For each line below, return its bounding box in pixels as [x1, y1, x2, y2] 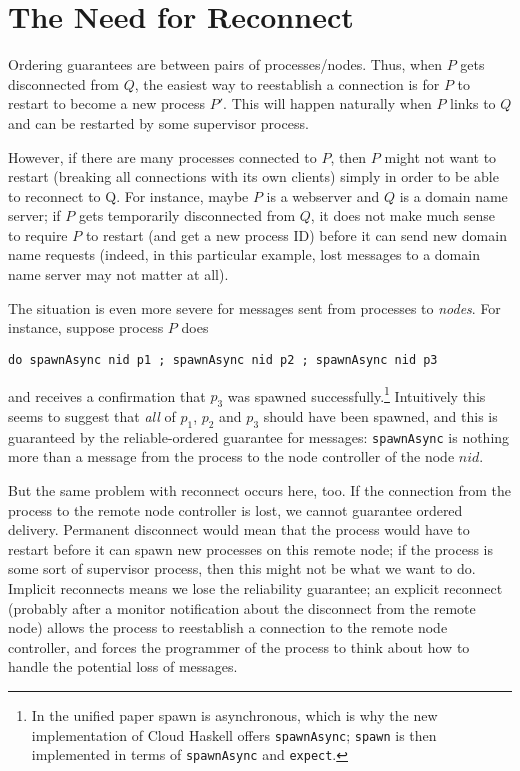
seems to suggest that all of [8, 405, 176, 426]
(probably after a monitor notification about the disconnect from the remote [8, 597, 476, 618]
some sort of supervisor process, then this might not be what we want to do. [8, 558, 476, 579]
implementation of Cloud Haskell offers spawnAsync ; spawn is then [31, 724, 437, 745]
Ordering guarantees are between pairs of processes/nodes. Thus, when [8, 54, 442, 75]
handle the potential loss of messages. [8, 656, 238, 677]
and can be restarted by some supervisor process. [8, 112, 309, 133]
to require [8, 224, 68, 245]
